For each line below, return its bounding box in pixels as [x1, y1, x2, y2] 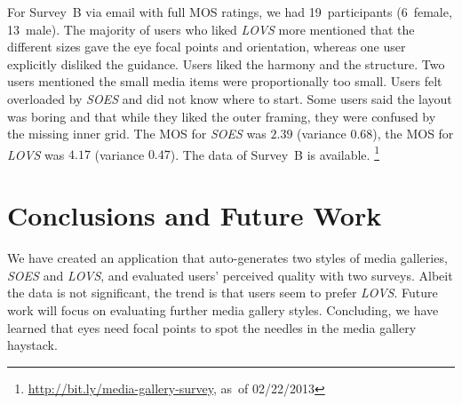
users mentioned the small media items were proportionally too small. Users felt [7, 72, 442, 91]
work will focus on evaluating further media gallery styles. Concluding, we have [7, 300, 439, 319]
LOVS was [7, 145, 65, 163]
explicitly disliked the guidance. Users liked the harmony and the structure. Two [7, 54, 445, 73]
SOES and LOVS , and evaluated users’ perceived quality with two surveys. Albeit [7, 265, 453, 284]
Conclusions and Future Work [7, 197, 382, 234]
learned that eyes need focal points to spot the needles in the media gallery [7, 318, 417, 337]
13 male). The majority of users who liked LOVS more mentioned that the [7, 20, 415, 38]
